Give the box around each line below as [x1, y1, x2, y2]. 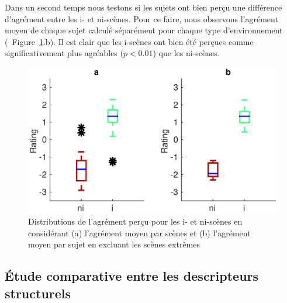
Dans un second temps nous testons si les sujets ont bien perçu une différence [5, 1, 282, 13]
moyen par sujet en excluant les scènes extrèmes [28, 238, 200, 250]
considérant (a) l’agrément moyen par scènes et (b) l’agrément [28, 226, 251, 239]
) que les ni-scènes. [153, 47, 220, 59]
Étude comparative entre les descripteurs [5, 267, 259, 285]
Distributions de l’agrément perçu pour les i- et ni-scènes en [28, 215, 243, 228]
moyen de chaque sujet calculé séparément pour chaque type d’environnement [5, 24, 283, 36]
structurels [5, 284, 71, 302]
